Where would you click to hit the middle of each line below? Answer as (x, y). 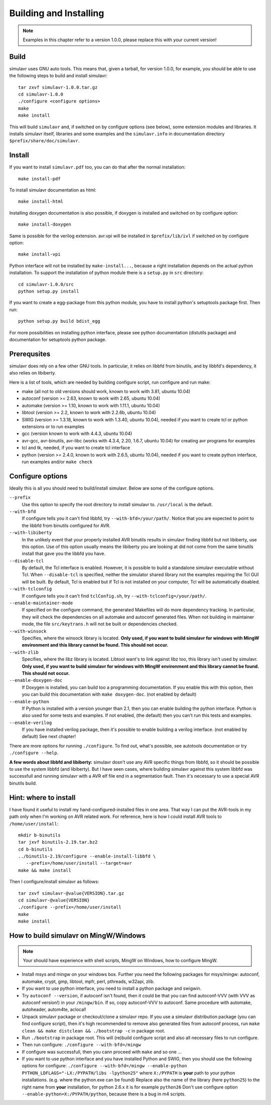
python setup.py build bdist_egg (59, 321)
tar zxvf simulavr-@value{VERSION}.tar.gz (71, 893)
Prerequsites (30, 354)
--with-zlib (24, 652)
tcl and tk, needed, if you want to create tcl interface (76, 448)
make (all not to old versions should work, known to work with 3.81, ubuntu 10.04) (106, 391)
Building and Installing (57, 13)
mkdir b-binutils (39, 835)
